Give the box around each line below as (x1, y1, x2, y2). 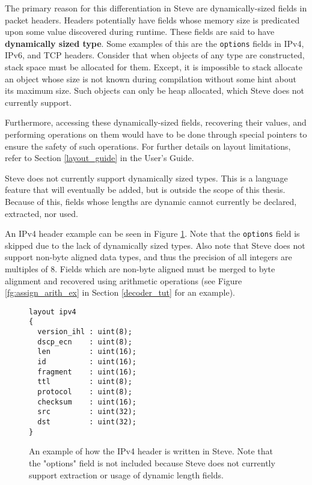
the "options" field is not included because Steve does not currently (29, 456, 275, 469)
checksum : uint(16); (37, 397, 136, 406)
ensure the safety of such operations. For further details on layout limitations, (5, 139, 291, 152)
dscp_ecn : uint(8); (37, 337, 132, 346)
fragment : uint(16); (37, 367, 136, 376)
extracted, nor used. (5, 207, 78, 219)
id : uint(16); (37, 358, 136, 367)
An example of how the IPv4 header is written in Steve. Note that (29, 445, 273, 457)
